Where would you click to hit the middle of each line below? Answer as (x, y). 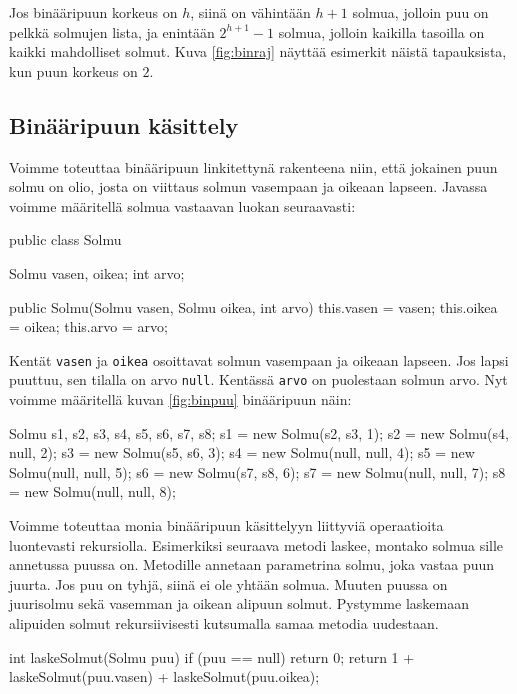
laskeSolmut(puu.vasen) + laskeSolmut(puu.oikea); (164, 676)
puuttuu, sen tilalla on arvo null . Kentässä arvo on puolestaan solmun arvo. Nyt (258, 379)
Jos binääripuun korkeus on (93, 12)
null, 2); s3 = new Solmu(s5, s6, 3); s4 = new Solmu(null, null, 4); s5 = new (242, 452)
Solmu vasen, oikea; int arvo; (97, 272)
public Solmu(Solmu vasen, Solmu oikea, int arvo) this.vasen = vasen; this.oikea (253, 306)
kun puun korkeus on (73, 70)
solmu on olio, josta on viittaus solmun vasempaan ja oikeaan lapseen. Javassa (248, 186)
